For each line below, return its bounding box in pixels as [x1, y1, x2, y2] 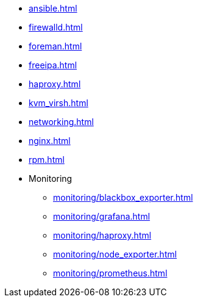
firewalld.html [29, 22, 83, 32]
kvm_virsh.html [29, 98, 88, 108]
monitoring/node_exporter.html [53, 249, 177, 259]
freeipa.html [29, 60, 77, 70]
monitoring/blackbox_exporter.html [53, 192, 193, 203]
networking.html [29, 117, 94, 127]
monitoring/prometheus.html [53, 268, 168, 278]
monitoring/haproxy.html [53, 230, 152, 240]
